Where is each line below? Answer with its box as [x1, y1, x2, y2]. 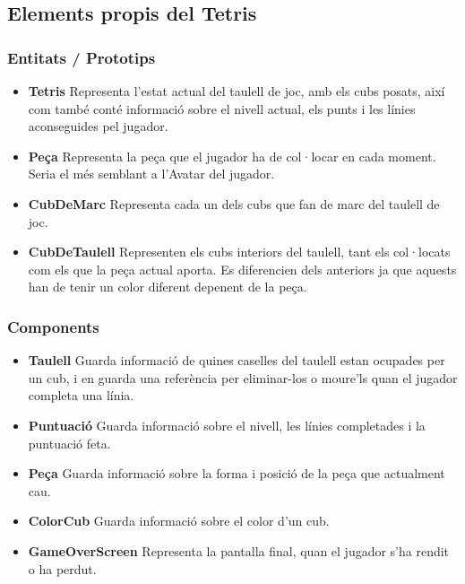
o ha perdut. [28, 559, 97, 578]
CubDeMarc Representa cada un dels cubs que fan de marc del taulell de [28, 194, 440, 213]
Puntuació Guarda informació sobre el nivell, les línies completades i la [28, 415, 426, 434]
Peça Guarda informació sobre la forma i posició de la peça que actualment [28, 464, 445, 483]
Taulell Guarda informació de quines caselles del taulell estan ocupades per [28, 351, 445, 370]
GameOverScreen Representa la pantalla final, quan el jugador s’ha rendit [28, 541, 450, 560]
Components [7, 315, 99, 337]
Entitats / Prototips [7, 46, 156, 68]
